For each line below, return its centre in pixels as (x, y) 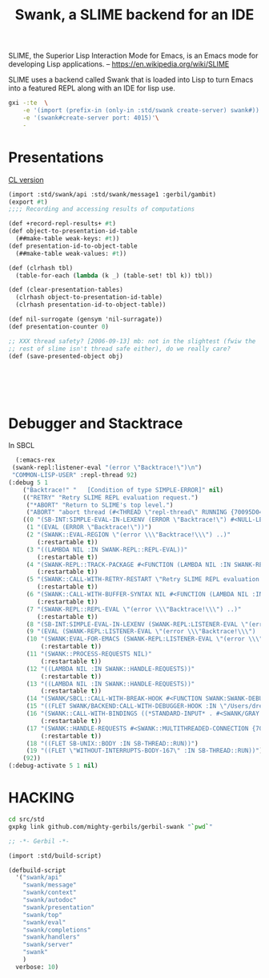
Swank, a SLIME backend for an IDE (134, 15)
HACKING (41, 798)
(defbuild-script (37, 870)
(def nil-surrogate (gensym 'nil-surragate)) (85, 319)
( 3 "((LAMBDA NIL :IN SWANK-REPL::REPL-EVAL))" (107, 550)
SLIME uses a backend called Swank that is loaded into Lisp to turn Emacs (131, 80)
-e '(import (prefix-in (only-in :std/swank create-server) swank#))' (143, 111)
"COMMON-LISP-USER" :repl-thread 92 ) (74, 475)
